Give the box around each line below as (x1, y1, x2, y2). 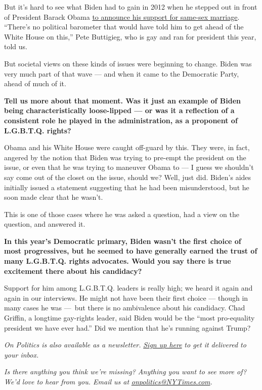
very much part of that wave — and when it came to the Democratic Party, (4, 68, 239, 79)
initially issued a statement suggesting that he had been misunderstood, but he (4, 182, 249, 192)
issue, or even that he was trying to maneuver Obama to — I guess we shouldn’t (4, 162, 254, 172)
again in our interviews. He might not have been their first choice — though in (4, 292, 248, 303)
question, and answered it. (4, 219, 85, 229)
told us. (4, 41, 27, 52)
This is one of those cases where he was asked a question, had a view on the (4, 208, 239, 219)
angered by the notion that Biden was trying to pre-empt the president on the (4, 152, 246, 162)
